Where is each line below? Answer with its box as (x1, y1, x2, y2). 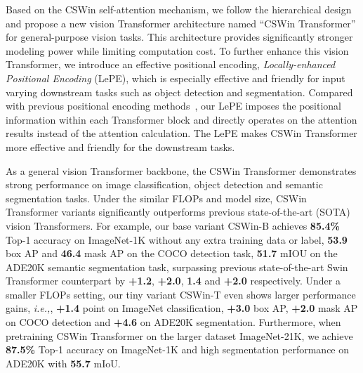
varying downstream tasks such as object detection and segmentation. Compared (6, 84, 353, 99)
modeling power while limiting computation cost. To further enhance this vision (6, 43, 349, 58)
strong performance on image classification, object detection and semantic (6, 177, 323, 192)
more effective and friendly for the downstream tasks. (6, 139, 235, 154)
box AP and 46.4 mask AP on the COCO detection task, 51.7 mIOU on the (6, 246, 338, 261)
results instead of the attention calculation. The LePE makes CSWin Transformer (6, 126, 357, 140)
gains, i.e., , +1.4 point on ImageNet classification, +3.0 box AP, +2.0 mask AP (6, 301, 358, 315)
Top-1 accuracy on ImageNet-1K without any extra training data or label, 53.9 (6, 232, 348, 247)
